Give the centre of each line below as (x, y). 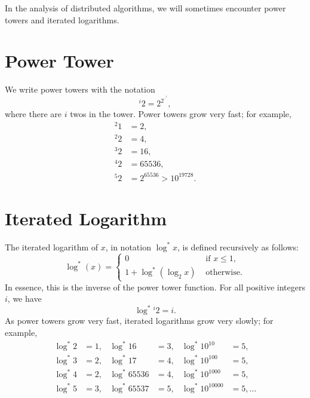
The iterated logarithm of (52, 247)
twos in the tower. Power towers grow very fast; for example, (181, 114)
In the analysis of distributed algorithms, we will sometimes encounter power (145, 8)
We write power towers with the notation (80, 89)
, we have (24, 298)
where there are (33, 114)
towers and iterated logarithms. (62, 19)
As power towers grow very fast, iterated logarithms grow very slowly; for (139, 321)
